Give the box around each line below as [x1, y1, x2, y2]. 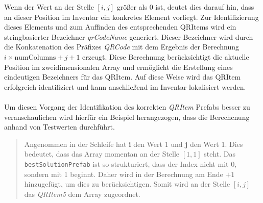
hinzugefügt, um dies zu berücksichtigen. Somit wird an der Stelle [24, 179, 230, 189]
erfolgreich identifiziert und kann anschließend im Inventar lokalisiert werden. [4, 81, 246, 92]
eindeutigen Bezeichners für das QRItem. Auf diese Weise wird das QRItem [4, 71, 241, 82]
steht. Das [204, 148, 236, 159]
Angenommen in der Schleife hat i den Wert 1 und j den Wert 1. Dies [24, 138, 243, 149]
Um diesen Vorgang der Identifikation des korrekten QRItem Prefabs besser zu [4, 101, 250, 112]
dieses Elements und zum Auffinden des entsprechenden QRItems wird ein [4, 21, 236, 32]
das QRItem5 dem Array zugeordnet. [24, 188, 140, 199]
